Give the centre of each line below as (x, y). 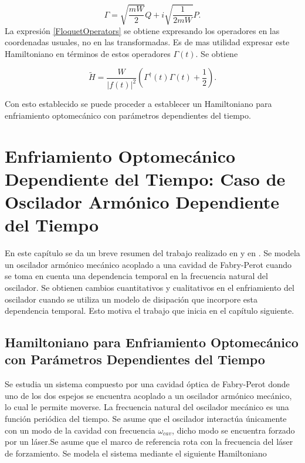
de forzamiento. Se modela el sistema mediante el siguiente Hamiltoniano (136, 453)
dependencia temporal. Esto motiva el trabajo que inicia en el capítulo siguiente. (150, 311)
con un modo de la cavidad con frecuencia (80, 430)
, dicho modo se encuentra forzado (233, 430)
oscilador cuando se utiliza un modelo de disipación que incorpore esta (131, 299)
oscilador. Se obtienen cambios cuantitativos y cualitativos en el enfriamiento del (150, 287)
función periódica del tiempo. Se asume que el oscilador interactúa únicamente (146, 419)
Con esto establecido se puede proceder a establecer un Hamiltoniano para (138, 104)
